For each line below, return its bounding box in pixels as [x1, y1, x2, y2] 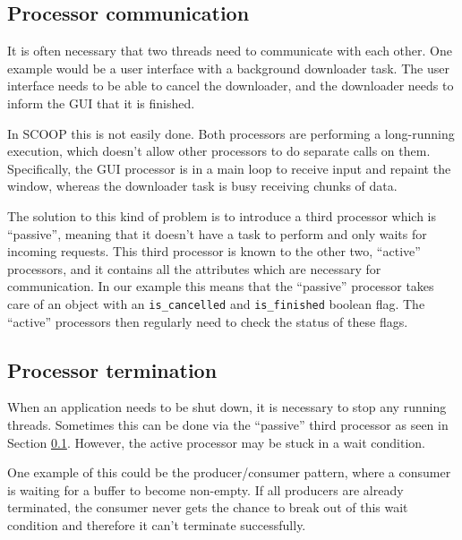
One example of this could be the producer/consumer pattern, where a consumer [7, 463, 451, 482]
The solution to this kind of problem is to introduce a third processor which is [7, 206, 437, 225]
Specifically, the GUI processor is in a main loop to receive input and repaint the [7, 159, 451, 177]
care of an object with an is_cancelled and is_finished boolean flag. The [7, 294, 425, 313]
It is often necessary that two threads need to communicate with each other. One [7, 41, 452, 60]
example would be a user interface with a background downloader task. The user [7, 58, 449, 77]
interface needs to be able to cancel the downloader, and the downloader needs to [7, 76, 454, 95]
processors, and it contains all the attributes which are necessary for [7, 259, 381, 278]
